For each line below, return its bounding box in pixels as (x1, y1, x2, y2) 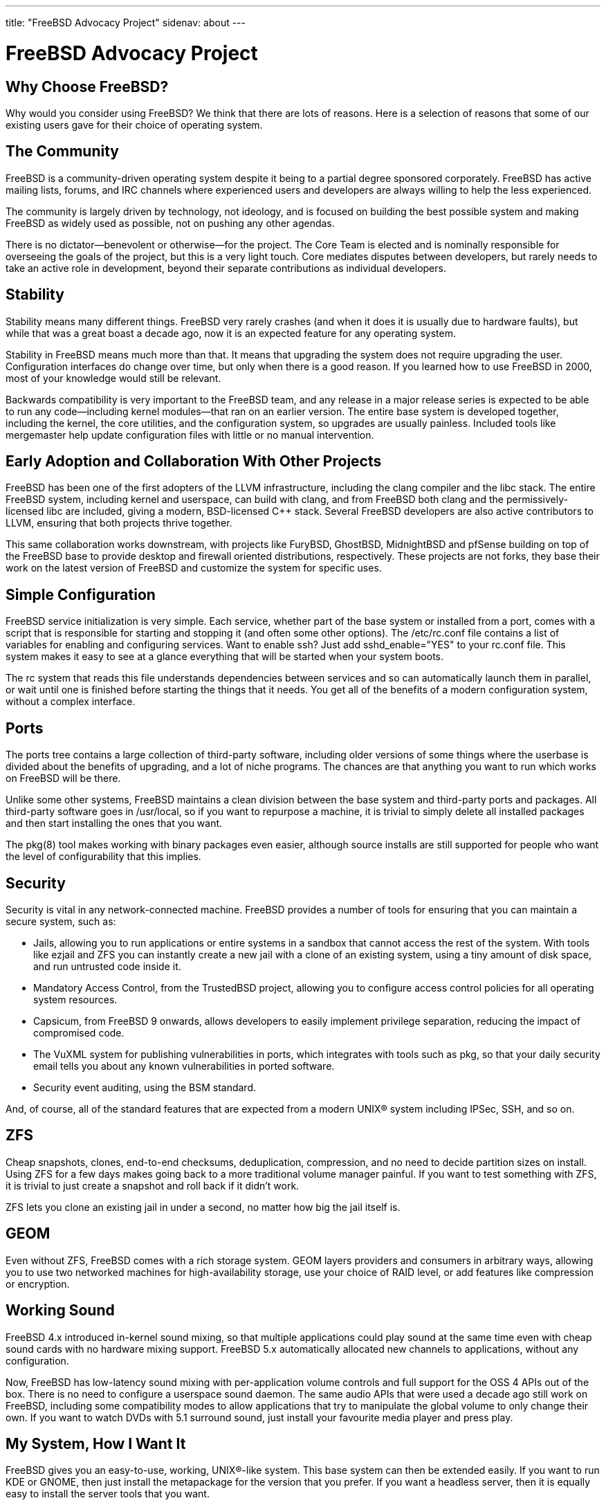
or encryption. (6, 1277, 70, 1290)
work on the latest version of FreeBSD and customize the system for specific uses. (6, 562, 382, 574)
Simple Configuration (6, 585, 156, 603)
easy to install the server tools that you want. (6, 1488, 210, 1500)
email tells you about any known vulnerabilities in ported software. (33, 1059, 335, 1072)
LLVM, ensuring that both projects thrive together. (6, 517, 232, 529)
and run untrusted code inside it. (33, 960, 181, 972)
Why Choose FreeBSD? (6, 77, 169, 95)
